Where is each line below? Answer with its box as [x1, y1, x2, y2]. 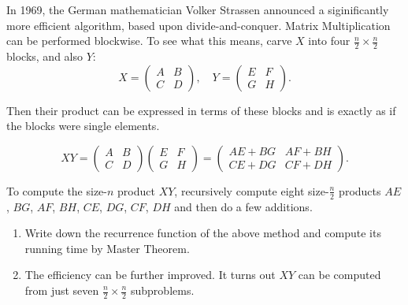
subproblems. [130, 282, 195, 298]
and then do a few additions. [174, 198, 313, 214]
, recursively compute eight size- [174, 182, 329, 199]
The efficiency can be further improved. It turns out [24, 266, 276, 283]
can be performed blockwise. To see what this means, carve [6, 32, 292, 49]
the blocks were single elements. [6, 117, 160, 134]
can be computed [298, 266, 381, 283]
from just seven [24, 282, 99, 298]
